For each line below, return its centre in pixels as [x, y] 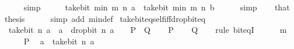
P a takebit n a [59, 41]
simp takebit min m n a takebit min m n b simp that [157, 7]
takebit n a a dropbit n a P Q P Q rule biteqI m [148, 30]
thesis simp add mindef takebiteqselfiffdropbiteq [105, 18]
